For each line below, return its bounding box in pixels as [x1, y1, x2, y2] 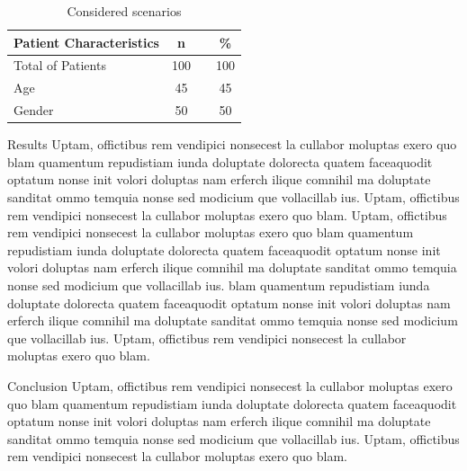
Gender [13, 101, 54, 120]
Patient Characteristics [13, 32, 159, 51]
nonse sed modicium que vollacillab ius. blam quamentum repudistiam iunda [7, 275, 430, 294]
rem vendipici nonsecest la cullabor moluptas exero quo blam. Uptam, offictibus [7, 205, 447, 224]
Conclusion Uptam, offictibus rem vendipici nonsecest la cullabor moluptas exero [7, 376, 453, 395]
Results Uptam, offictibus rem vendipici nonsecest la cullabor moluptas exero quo [7, 135, 457, 154]
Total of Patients [13, 56, 106, 75]
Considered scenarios [67, 2, 182, 20]
